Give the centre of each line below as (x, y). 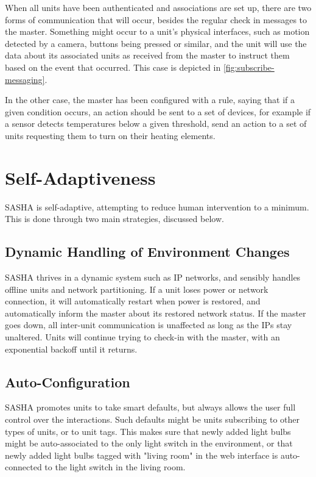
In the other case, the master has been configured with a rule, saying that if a (150, 100)
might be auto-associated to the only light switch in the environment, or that (149, 443)
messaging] (25, 79)
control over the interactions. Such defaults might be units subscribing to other (152, 419)
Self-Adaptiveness (80, 177)
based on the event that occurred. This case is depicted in (113, 67)
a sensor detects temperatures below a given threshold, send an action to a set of (156, 124)
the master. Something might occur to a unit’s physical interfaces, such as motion (157, 31)
